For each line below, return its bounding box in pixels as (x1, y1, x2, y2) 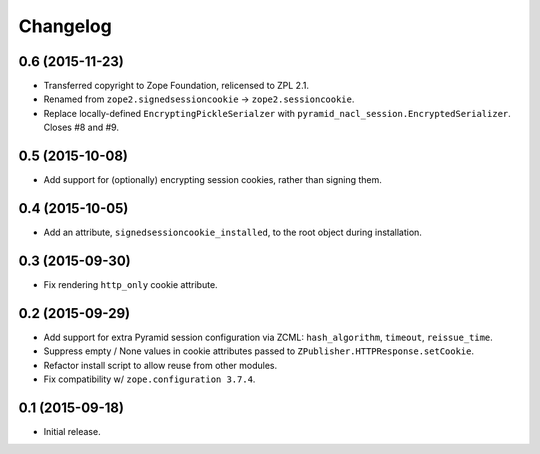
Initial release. (43, 425, 101, 437)
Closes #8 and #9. (43, 121, 120, 134)
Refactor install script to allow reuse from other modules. (43, 359, 278, 371)
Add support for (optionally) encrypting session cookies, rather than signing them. (43, 174, 382, 186)
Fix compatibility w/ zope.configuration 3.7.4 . (43, 373, 256, 385)
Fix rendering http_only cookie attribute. (43, 278, 219, 290)
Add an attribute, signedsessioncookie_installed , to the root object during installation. (43, 226, 422, 239)
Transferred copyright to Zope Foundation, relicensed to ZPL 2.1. (43, 80, 310, 92)
